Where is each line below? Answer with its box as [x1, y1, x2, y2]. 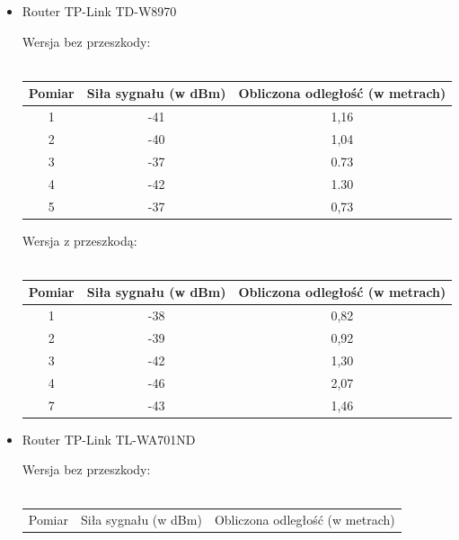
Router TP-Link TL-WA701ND [22, 429, 196, 448]
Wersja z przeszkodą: [22, 230, 137, 249]
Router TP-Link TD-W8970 [22, 2, 177, 20]
